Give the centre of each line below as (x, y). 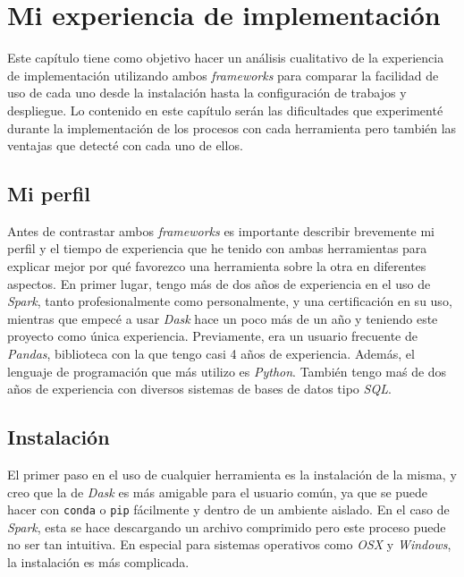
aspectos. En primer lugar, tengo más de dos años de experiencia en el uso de (219, 283)
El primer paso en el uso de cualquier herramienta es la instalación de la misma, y (232, 475)
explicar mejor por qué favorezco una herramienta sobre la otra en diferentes (217, 266)
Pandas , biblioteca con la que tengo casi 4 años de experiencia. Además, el (211, 354)
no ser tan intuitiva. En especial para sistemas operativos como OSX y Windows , (229, 544)
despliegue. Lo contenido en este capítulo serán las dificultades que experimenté (225, 110)
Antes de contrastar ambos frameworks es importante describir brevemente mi (221, 230)
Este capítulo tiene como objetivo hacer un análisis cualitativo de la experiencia (226, 58)
